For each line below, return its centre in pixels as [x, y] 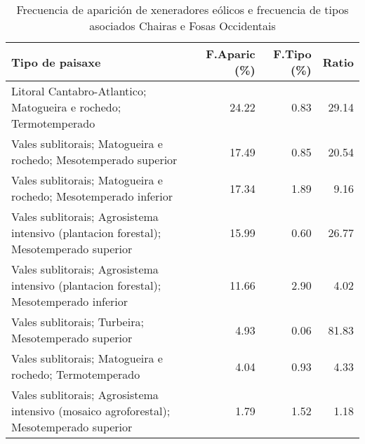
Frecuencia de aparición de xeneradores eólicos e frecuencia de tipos [182, 9]
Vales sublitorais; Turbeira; [78, 322]
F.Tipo [292, 54]
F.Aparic [231, 54]
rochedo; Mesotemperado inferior [92, 196]
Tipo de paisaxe [56, 62]
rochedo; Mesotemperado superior [94, 160]
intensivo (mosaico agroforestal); [91, 411]
